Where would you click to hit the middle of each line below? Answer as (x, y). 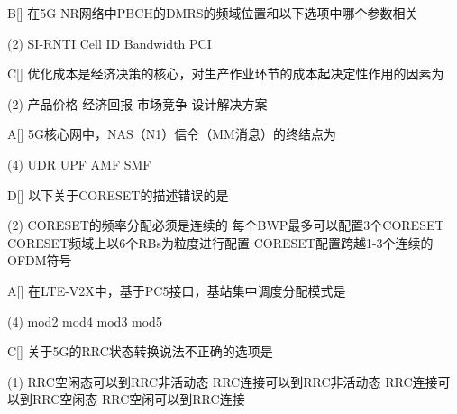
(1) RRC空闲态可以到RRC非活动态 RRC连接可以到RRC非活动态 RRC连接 (223, 381)
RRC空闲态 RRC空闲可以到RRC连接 (138, 399)
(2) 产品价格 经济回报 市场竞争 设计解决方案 (137, 103)
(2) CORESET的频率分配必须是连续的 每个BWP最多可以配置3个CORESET (226, 225)
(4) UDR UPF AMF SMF (79, 164)
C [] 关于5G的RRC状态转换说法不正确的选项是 (140, 351)
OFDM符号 (40, 260)
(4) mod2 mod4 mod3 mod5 (85, 321)
